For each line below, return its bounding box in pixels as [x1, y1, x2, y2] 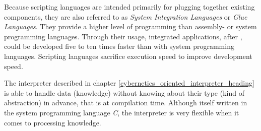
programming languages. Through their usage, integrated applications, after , [4, 31, 242, 41]
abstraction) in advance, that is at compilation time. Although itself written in [4, 97, 247, 108]
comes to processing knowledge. [4, 117, 101, 127]
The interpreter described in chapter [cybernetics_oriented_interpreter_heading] [4, 78, 254, 88]
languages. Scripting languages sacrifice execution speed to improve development [4, 50, 252, 61]
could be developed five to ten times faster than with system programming [4, 41, 234, 51]
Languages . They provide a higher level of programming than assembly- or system [4, 21, 257, 32]
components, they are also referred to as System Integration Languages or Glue [4, 11, 247, 22]
